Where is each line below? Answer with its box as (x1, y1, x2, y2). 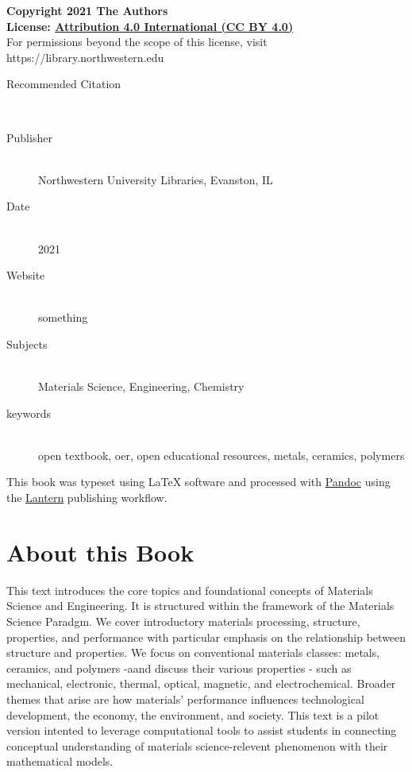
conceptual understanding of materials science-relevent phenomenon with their (6, 737, 388, 754)
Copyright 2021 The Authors (6, 2, 168, 18)
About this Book (6, 535, 194, 568)
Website (6, 267, 45, 284)
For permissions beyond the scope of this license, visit (6, 33, 268, 50)
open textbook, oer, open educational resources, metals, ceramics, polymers (38, 446, 405, 463)
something (38, 309, 88, 326)
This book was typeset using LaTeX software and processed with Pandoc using (6, 473, 391, 490)
